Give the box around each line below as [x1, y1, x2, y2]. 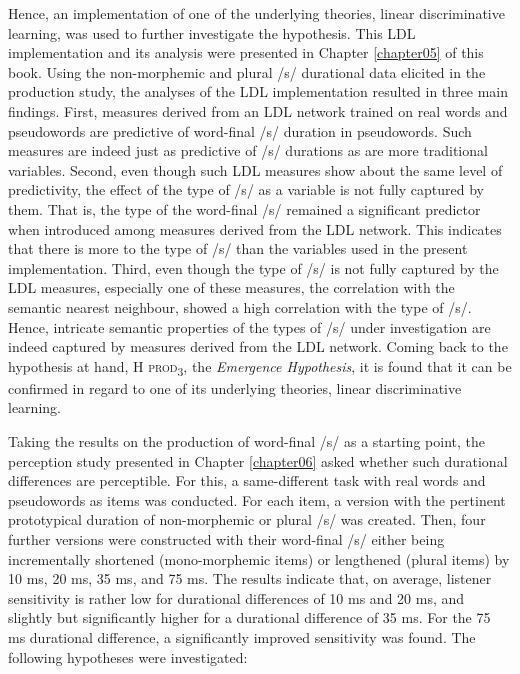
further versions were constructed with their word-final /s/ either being [8, 528, 445, 549]
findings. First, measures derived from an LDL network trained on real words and [8, 100, 508, 121]
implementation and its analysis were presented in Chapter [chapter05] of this [8, 42, 484, 63]
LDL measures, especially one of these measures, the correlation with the [8, 277, 455, 298]
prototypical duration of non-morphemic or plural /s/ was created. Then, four [8, 509, 486, 530]
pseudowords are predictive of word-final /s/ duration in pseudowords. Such [8, 120, 472, 141]
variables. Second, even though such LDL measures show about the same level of [8, 159, 503, 180]
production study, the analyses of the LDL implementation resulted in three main [8, 81, 508, 102]
